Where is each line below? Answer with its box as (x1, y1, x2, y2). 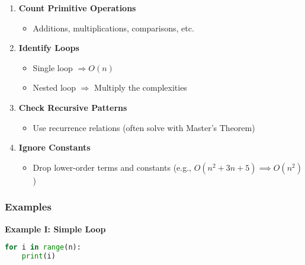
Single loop (33, 61, 73, 74)
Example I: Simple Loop (5, 222, 106, 235)
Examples (5, 199, 52, 214)
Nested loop (33, 81, 76, 94)
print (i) (21, 252, 56, 261)
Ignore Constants (18, 141, 91, 154)
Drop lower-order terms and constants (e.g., (33, 161, 191, 173)
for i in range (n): (5, 243, 81, 252)
